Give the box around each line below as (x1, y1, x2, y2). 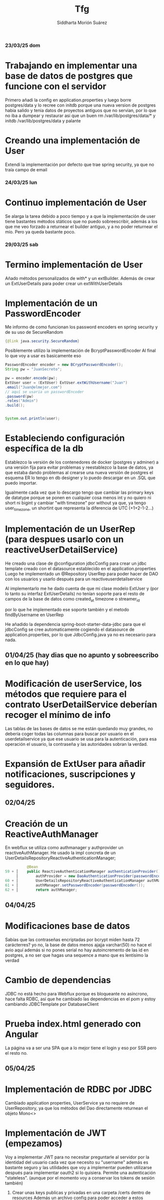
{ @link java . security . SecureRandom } (5, 339, 80, 344)
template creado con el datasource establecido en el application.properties (5, 565, 156, 571)
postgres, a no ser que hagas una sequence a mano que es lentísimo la (5, 952, 148, 958)
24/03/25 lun (5, 179, 38, 185)
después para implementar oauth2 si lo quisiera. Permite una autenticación (5, 1170, 156, 1176)
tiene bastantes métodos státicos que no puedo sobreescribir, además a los (5, 218, 158, 224)
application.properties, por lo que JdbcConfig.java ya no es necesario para (5, 631, 156, 637)
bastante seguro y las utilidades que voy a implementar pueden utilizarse (5, 1165, 152, 1171)
